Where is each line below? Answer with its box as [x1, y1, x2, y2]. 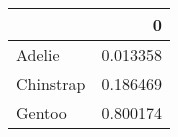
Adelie [16, 43, 60, 66]
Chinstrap [16, 72, 86, 95]
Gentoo [16, 101, 67, 124]
